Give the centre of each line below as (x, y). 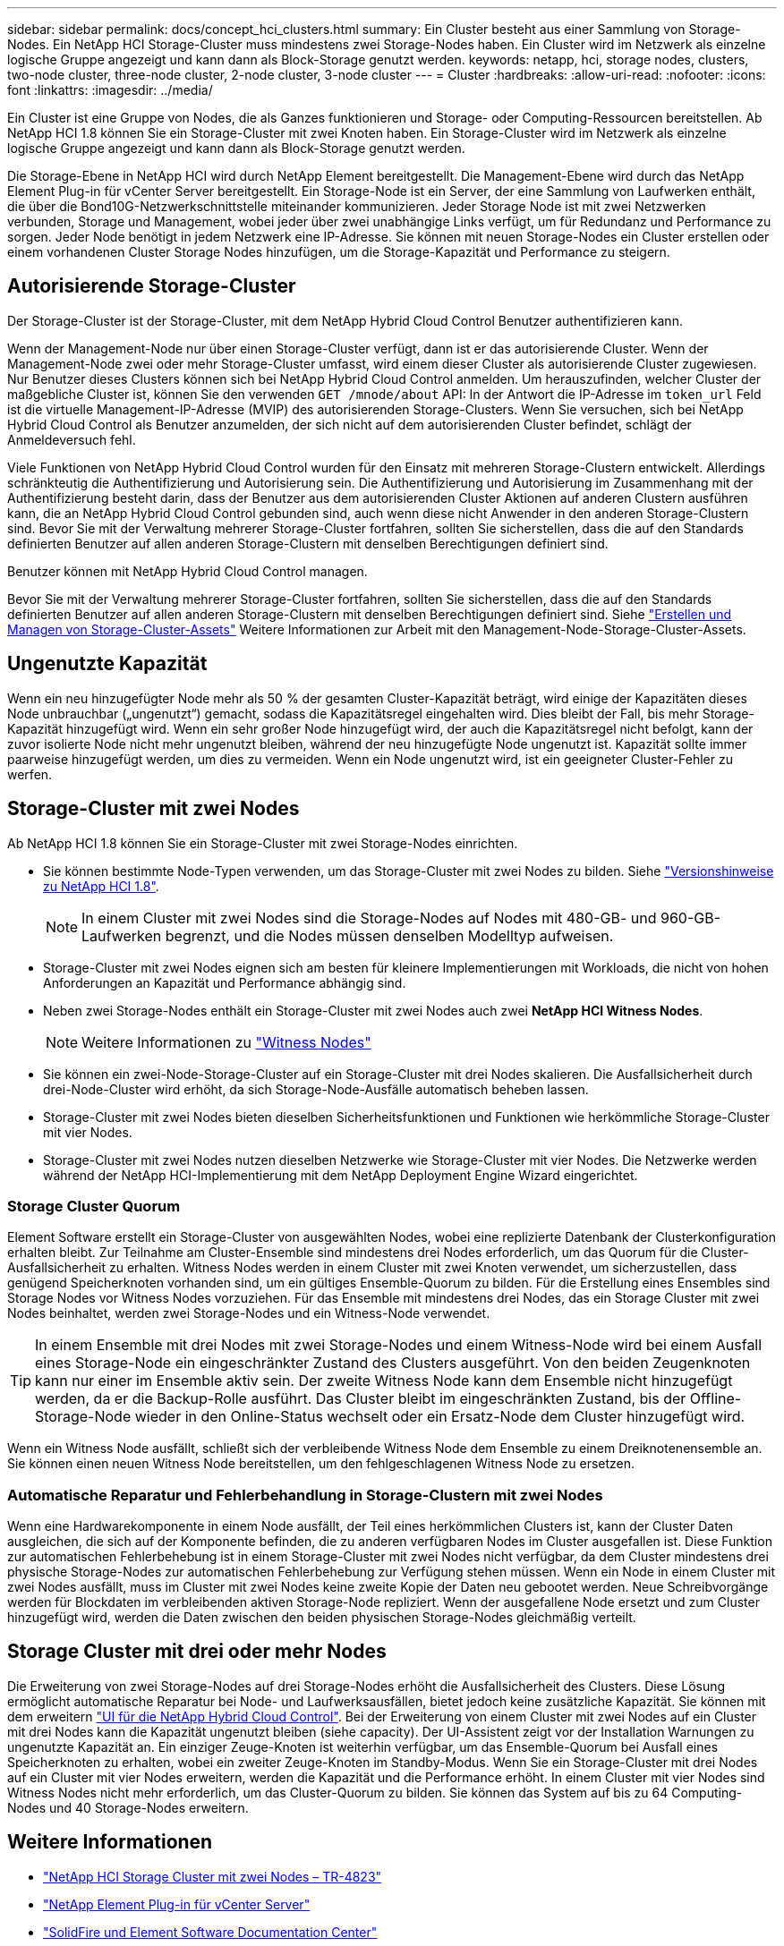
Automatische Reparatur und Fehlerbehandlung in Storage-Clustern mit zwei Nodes (305, 1495)
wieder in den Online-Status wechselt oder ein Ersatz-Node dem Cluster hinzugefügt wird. (440, 1417)
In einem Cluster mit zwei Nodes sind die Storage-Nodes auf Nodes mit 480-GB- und (369, 918)
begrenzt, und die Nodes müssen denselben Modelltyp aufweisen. (389, 935)
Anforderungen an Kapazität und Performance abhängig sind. (225, 982)
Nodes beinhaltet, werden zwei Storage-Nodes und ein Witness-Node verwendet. (249, 1313)
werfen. (30, 774)
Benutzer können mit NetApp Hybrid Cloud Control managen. (187, 571)
